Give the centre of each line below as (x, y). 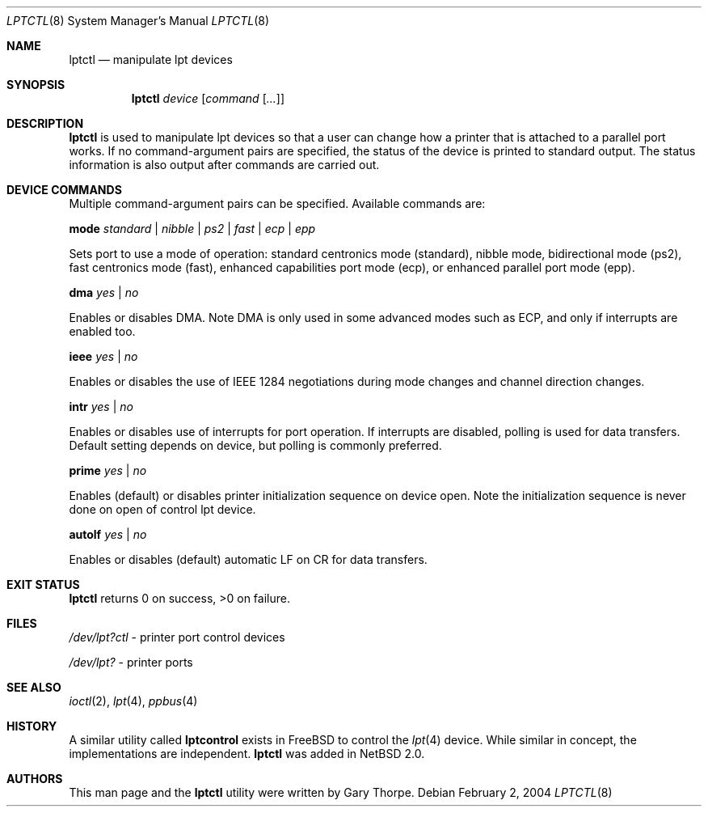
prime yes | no (108, 470)
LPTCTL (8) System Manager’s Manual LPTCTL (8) (138, 21)
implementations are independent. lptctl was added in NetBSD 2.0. (247, 754)
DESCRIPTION (45, 123)
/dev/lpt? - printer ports (131, 662)
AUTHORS (35, 779)
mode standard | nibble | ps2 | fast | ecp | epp (192, 229)
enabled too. (102, 331)
